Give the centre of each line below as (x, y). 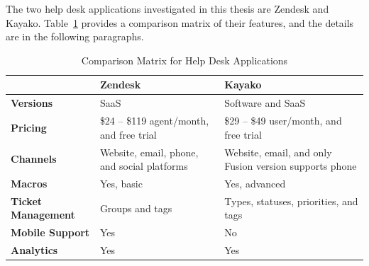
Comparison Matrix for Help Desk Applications (184, 60)
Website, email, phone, (149, 152)
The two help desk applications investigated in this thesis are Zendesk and (167, 8)
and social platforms (144, 166)
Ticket (27, 201)
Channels (34, 159)
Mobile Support (50, 232)
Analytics (34, 250)
